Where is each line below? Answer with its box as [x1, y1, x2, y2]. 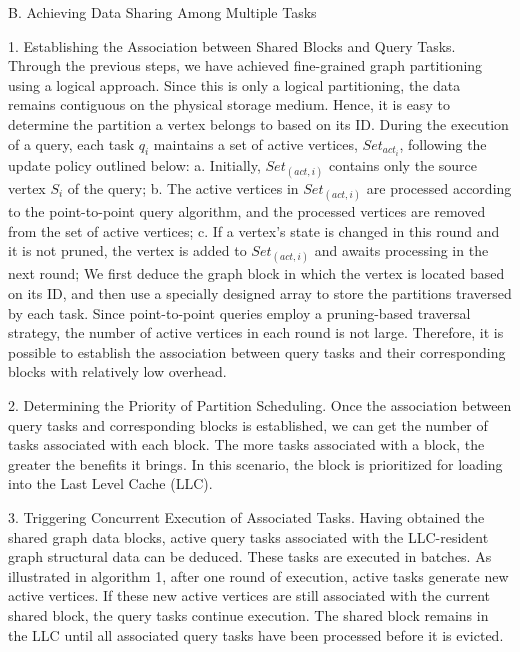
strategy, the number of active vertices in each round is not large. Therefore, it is [8, 322, 504, 343]
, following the [399, 133, 487, 154]
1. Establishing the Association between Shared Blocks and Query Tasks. [8, 35, 456, 56]
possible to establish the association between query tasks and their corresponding [8, 341, 506, 362]
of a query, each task [8, 133, 135, 154]
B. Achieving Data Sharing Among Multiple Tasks [8, 2, 317, 22]
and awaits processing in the [314, 240, 489, 261]
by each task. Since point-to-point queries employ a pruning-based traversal [8, 302, 471, 323]
